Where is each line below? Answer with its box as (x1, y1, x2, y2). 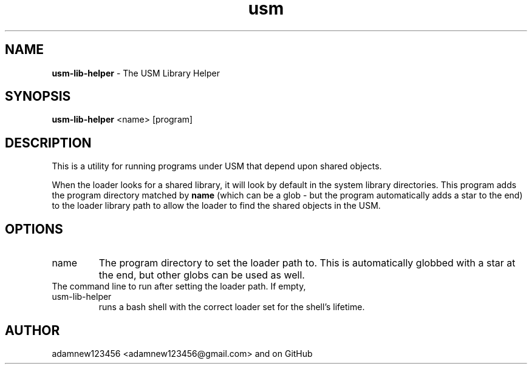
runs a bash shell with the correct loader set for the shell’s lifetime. (98, 302, 365, 313)
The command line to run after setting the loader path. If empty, (52, 281, 306, 292)
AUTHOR (5, 322, 60, 338)
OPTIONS (5, 221, 63, 237)
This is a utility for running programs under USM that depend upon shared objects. (52, 161, 382, 172)
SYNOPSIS (5, 89, 71, 104)
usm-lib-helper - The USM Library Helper (52, 67, 220, 78)
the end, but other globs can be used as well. (98, 269, 305, 282)
